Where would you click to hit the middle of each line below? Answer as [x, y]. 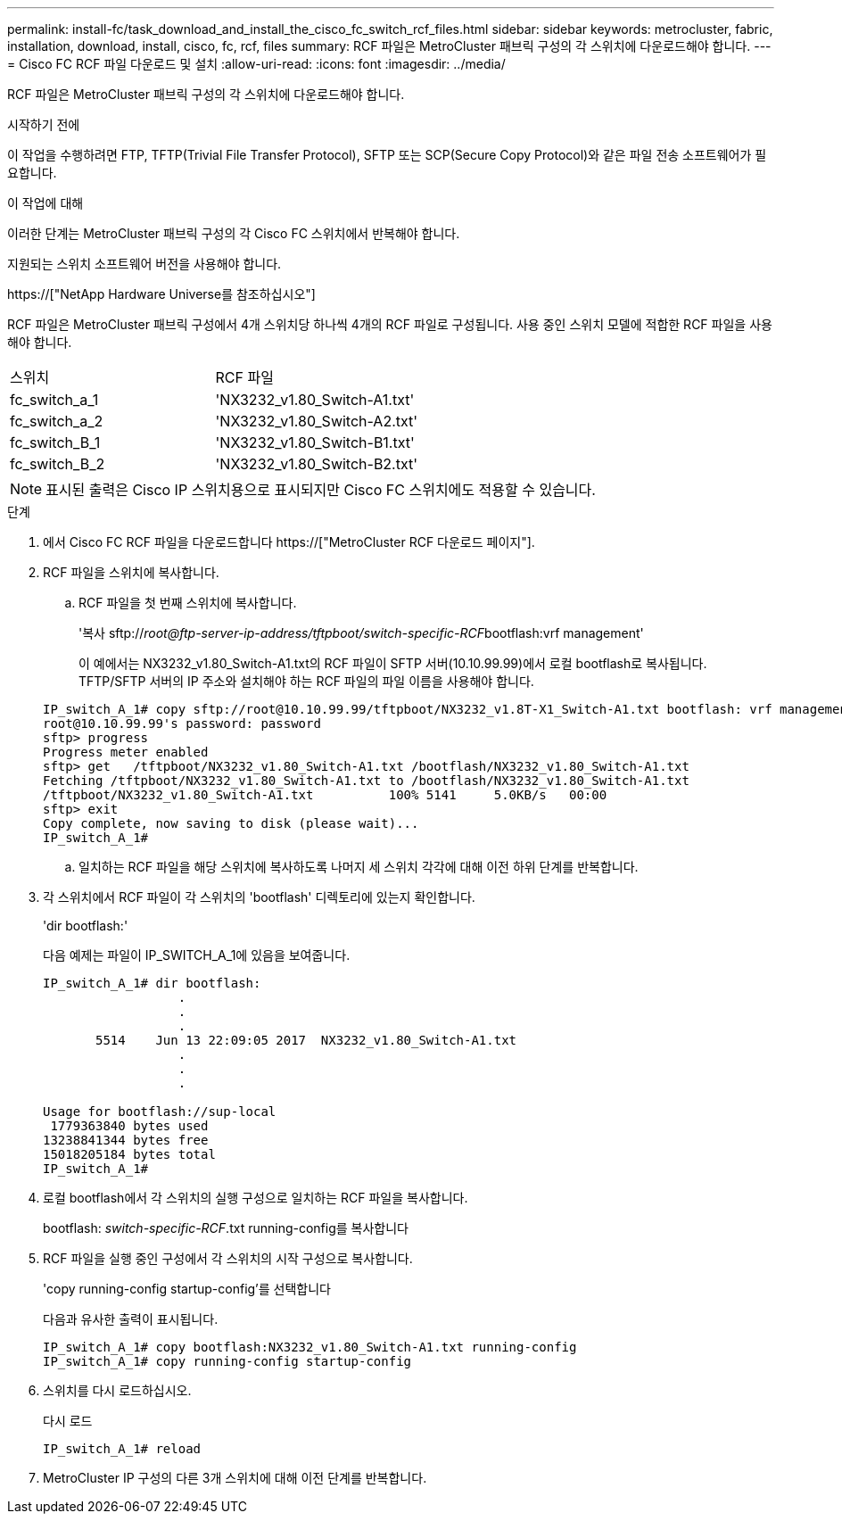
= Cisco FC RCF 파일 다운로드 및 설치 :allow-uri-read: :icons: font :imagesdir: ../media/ [256, 64]
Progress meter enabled [126, 752]
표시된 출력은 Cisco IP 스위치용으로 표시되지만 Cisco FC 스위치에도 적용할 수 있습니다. [321, 490]
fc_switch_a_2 [57, 421]
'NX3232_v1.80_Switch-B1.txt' [315, 442]
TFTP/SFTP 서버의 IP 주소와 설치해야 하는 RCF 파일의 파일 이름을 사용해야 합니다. [306, 681]
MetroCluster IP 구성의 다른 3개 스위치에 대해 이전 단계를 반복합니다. [235, 1478]
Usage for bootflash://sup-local [160, 1112]
